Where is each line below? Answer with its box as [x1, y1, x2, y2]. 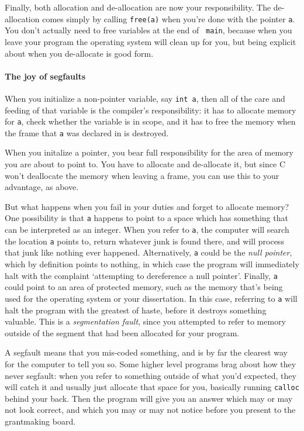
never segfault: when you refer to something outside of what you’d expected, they [5, 369, 296, 381]
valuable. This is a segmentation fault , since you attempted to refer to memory [5, 315, 286, 327]
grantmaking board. [5, 415, 76, 427]
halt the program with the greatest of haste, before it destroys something [5, 304, 267, 316]
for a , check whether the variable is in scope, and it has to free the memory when [5, 115, 296, 127]
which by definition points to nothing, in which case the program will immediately [5, 258, 299, 270]
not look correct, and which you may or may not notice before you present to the [5, 404, 296, 416]
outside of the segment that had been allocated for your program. [5, 326, 240, 339]
